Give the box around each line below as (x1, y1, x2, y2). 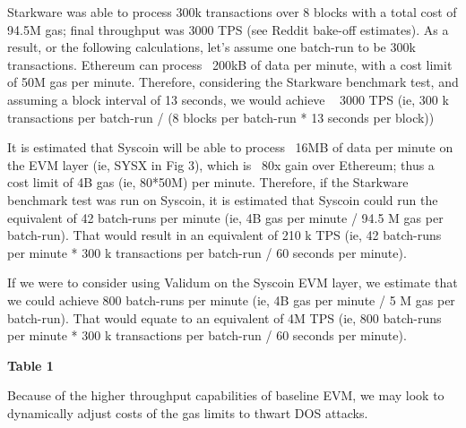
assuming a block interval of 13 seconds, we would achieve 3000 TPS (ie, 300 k (7, 90, 449, 108)
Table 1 (7, 355, 54, 374)
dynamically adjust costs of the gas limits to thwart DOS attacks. (7, 403, 368, 422)
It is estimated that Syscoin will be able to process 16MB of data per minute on (7, 138, 453, 157)
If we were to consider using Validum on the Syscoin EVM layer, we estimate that (7, 273, 458, 292)
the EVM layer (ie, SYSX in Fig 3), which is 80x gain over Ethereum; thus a (7, 155, 435, 174)
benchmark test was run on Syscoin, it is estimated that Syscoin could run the (7, 190, 438, 209)
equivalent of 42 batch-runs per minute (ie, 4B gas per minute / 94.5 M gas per (7, 208, 444, 227)
